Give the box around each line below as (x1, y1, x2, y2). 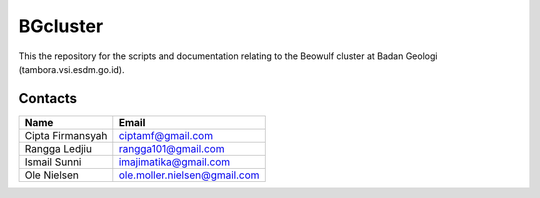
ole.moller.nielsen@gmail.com (118, 168, 260, 182)
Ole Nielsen (24, 168, 80, 182)
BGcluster (18, 15, 104, 37)
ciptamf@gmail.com (118, 128, 214, 142)
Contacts (18, 90, 78, 107)
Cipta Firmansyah (24, 128, 108, 142)
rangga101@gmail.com (118, 141, 225, 155)
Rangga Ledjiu (24, 141, 92, 155)
